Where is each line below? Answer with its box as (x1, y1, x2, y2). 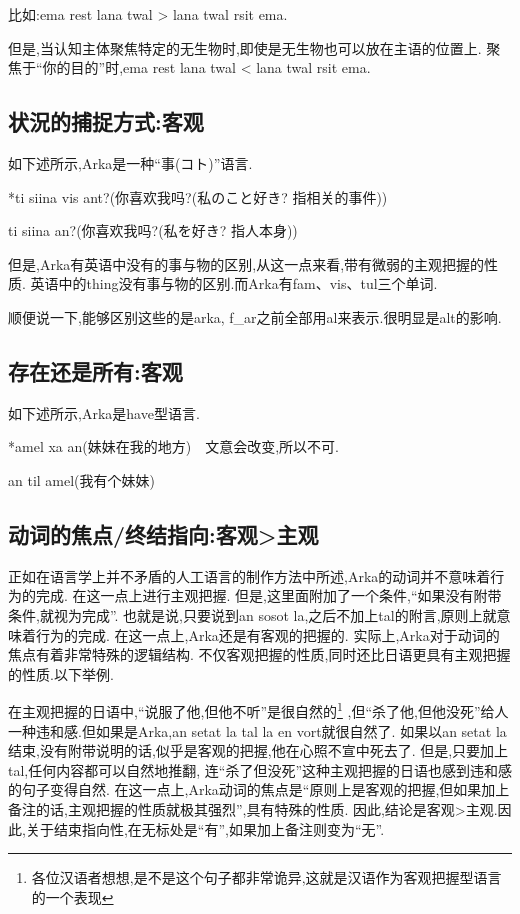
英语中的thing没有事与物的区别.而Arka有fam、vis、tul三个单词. (30, 273, 438, 294)
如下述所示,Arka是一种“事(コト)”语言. (8, 152, 253, 173)
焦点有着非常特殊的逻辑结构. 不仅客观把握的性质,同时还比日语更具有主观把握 (8, 644, 511, 665)
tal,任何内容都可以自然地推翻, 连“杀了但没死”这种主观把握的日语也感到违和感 (8, 759, 512, 780)
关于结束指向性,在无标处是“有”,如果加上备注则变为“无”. (25, 818, 385, 839)
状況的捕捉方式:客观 (8, 106, 204, 137)
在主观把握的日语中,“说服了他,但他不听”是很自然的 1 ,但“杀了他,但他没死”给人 (8, 698, 509, 721)
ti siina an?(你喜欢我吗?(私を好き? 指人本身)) (8, 220, 298, 241)
